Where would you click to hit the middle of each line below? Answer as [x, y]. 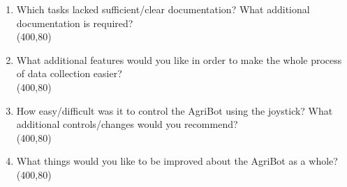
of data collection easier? [69, 73]
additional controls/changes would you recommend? [127, 124]
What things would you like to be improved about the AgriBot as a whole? [177, 161]
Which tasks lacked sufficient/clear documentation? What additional [163, 9]
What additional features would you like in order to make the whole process [179, 59]
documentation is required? [75, 23]
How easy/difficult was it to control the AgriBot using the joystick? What [175, 110]
